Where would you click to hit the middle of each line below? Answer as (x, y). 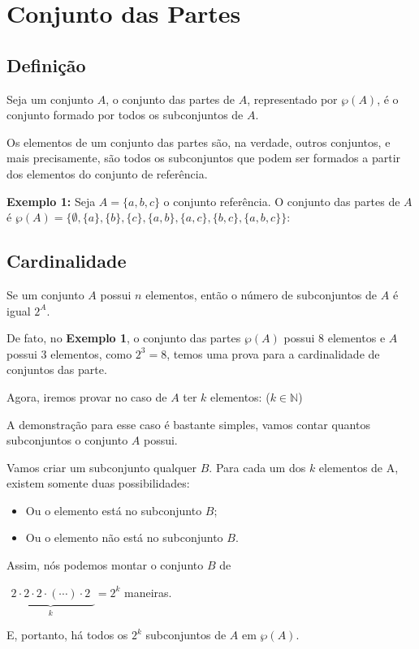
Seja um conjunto (50, 99)
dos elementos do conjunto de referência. (107, 173)
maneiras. (148, 592)
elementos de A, (359, 467)
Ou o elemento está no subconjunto (114, 510)
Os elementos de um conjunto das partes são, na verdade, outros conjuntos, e (199, 142)
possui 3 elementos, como (69, 353)
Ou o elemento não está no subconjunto (124, 537)
